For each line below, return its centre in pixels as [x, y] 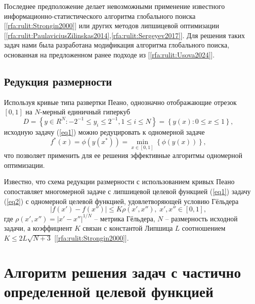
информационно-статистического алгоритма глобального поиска [100, 16]
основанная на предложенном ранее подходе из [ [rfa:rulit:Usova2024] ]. [109, 54]
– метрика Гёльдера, [125, 218]
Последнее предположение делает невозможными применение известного [114, 6]
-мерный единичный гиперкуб [85, 112]
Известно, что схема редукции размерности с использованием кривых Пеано [119, 181]
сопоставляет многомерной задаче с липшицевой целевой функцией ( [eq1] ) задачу [127, 191]
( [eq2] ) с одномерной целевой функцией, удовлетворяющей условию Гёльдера [121, 201]
